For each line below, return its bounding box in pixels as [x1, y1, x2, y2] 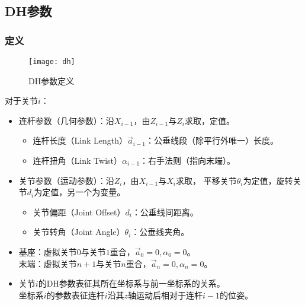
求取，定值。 [184, 114, 235, 126]
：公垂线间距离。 [131, 205, 198, 218]
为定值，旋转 [243, 174, 293, 186]
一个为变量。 [75, 186, 126, 198]
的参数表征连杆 [46, 288, 105, 301]
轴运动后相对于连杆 [128, 288, 203, 301]
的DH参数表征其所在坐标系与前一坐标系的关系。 [38, 277, 225, 290]
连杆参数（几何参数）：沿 [18, 114, 114, 126]
